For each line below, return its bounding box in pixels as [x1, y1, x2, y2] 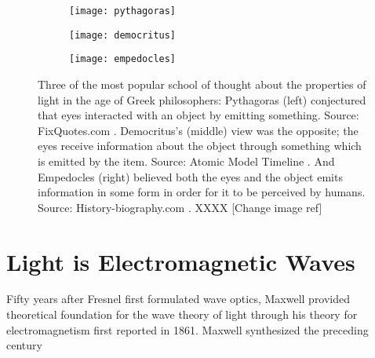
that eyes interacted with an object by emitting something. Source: [38, 107, 359, 123]
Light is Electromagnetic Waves [6, 245, 355, 277]
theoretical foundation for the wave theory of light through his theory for [6, 306, 358, 323]
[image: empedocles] [69, 53, 177, 65]
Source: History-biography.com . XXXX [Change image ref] [38, 199, 322, 215]
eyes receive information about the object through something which [38, 137, 362, 154]
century [6, 337, 42, 353]
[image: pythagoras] [69, 5, 177, 16]
